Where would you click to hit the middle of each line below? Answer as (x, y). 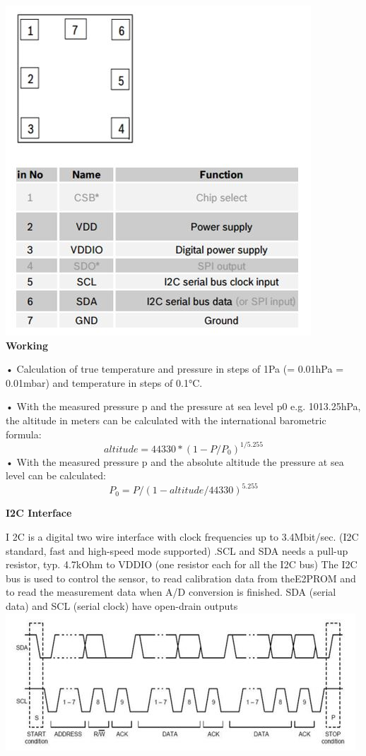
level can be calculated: (56, 475)
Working (27, 345)
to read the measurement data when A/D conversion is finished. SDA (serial (171, 592)
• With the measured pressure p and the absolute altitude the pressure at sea (175, 461)
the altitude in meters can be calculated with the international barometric (166, 420)
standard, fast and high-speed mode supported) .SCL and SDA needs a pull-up (177, 550)
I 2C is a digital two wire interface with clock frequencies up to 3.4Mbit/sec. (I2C (182, 536)
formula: (24, 434)
